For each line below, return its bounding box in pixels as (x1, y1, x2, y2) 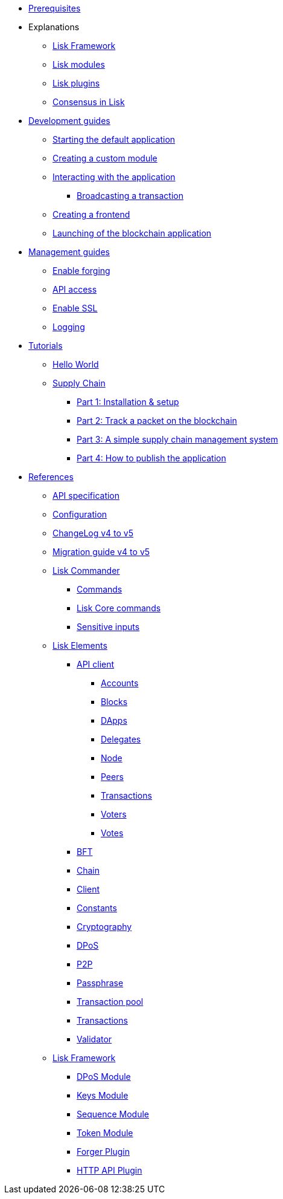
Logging (52, 322, 85, 332)
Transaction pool (77, 996, 144, 1007)
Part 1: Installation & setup (77, 397, 179, 407)
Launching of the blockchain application (52, 228, 212, 238)
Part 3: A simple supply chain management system (77, 434, 278, 444)
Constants (77, 903, 117, 913)
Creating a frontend (52, 209, 130, 219)
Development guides (28, 115, 110, 126)
